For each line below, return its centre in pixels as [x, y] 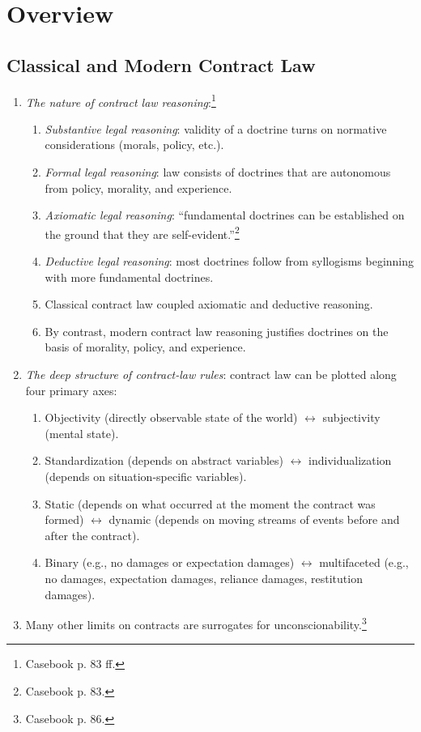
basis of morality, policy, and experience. [145, 347]
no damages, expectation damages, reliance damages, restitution [204, 578]
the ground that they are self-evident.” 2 [142, 232]
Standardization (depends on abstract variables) [164, 460]
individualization [350, 460]
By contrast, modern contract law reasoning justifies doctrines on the [217, 331]
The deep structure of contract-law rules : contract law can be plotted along [211, 375]
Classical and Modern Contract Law [161, 64]
